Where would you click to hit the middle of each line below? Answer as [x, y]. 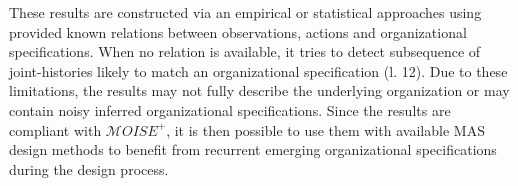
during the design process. [89, 168]
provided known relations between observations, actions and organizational [238, 31]
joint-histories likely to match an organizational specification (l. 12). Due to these [258, 70]
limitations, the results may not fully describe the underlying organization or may [259, 90]
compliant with [55, 129]
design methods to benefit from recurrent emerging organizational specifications [253, 149]
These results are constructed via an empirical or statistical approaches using [245, 12]
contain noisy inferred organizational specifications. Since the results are [230, 109]
